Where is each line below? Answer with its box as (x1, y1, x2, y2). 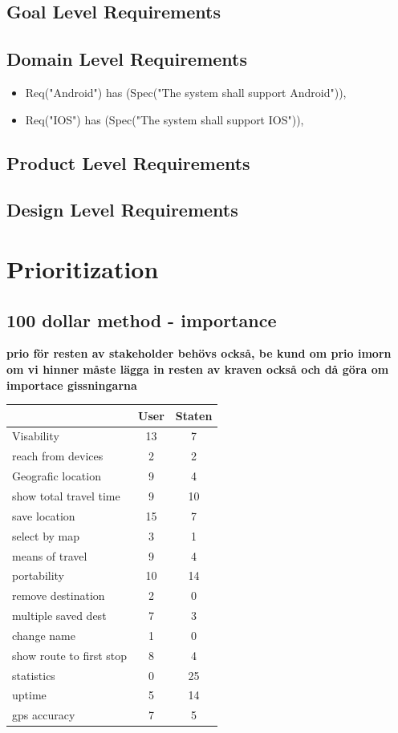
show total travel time (12, 487, 120, 504)
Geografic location (12, 468, 101, 484)
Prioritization (6, 252, 159, 285)
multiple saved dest (12, 607, 107, 624)
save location (12, 507, 75, 524)
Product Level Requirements (6, 150, 250, 175)
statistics (12, 666, 55, 683)
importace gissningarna (6, 376, 137, 393)
